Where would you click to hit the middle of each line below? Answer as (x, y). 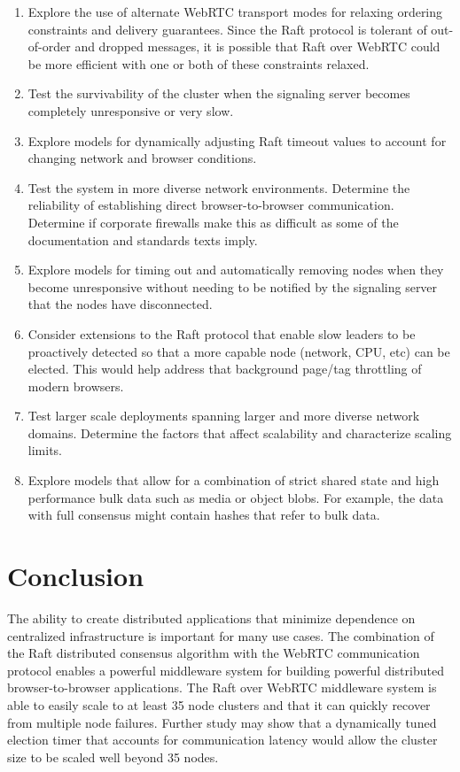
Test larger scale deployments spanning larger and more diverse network (224, 416)
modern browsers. (76, 386)
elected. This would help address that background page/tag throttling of (225, 369)
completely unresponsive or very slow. (131, 110)
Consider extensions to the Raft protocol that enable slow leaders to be (222, 333)
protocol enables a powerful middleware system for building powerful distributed (226, 670)
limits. (45, 450)
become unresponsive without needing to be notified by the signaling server (233, 286)
